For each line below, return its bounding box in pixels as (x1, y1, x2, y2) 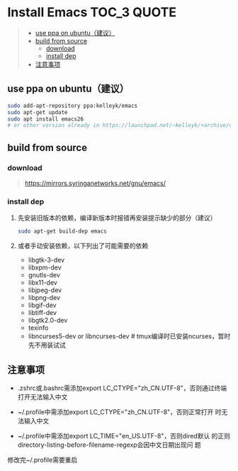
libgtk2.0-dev (28, 316, 68, 325)
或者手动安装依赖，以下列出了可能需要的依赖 (17, 242, 149, 250)
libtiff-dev (28, 309, 57, 317)
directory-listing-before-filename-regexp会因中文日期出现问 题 (17, 440, 201, 449)
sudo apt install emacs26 (7, 115, 84, 123)
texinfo (28, 323, 49, 332)
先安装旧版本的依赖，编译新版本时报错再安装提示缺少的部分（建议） (17, 214, 217, 222)
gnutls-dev (28, 271, 60, 279)
